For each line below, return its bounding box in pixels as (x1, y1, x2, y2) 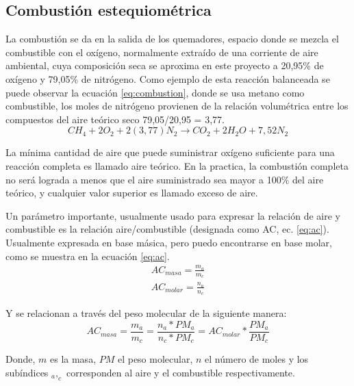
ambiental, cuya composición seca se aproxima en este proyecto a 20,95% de (5, 58, 324, 73)
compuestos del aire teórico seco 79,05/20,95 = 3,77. (5, 112, 225, 126)
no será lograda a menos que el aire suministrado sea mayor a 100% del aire (5, 172, 324, 186)
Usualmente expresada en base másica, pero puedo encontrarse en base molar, (5, 235, 332, 249)
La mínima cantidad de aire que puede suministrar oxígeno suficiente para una (5, 145, 335, 159)
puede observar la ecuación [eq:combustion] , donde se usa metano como (5, 85, 305, 99)
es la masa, (50, 352, 97, 366)
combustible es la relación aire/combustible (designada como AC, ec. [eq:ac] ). (5, 222, 329, 236)
